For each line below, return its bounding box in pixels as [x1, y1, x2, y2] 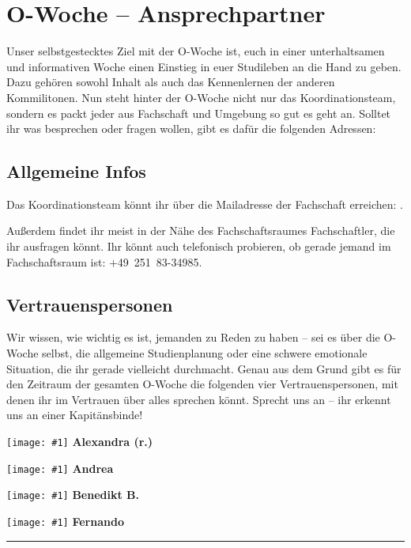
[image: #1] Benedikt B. [6, 486, 140, 503]
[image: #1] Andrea [6, 459, 114, 476]
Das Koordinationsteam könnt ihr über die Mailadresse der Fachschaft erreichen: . [6, 195, 403, 212]
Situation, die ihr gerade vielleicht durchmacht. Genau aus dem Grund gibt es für [6, 360, 402, 376]
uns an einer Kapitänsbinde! [6, 406, 143, 423]
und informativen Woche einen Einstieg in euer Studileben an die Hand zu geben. [6, 58, 402, 74]
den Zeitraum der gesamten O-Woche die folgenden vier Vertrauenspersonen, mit [6, 376, 398, 392]
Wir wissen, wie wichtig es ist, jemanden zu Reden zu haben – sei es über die [6, 329, 380, 346]
